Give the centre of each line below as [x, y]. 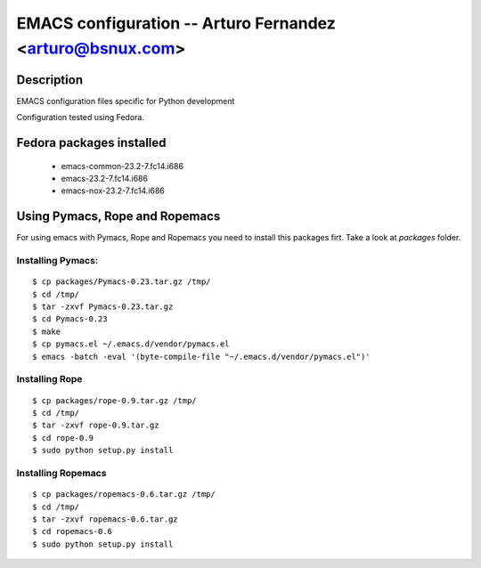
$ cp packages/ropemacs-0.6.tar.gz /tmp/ [124, 495]
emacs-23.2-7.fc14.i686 [105, 179]
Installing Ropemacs [61, 473]
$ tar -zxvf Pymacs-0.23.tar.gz [103, 307]
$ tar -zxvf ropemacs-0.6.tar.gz [105, 519]
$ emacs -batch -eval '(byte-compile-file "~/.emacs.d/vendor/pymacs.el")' [201, 357]
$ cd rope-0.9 [63, 438]
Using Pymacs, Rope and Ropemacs [118, 217]
